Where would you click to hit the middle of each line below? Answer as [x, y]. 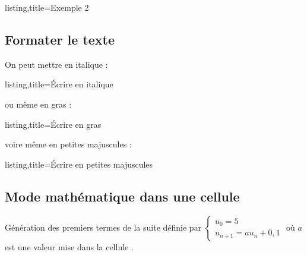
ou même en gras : [38, 104]
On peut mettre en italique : [56, 64]
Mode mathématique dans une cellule [122, 196]
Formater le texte [60, 39]
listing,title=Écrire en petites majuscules [79, 164]
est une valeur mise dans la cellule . [69, 246]
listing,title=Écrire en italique [59, 84]
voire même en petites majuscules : [68, 144]
